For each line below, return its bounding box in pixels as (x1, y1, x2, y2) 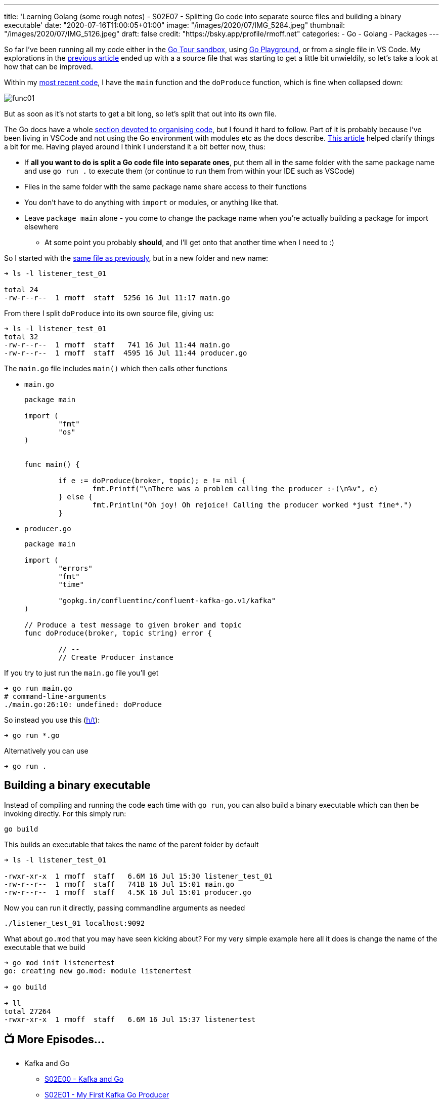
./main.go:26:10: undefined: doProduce (4, 700, 162, 708)
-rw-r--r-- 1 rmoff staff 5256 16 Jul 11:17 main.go (4, 294, 230, 302)
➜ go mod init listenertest (4, 958, 115, 967)
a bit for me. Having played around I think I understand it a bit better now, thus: (4, 142, 265, 151)
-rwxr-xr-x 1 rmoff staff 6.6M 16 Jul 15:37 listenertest (4, 1015, 256, 1023)
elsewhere (24, 222, 59, 231)
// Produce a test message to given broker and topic (24, 621, 242, 629)
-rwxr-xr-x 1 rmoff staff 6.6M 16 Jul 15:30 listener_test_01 (4, 872, 273, 880)
